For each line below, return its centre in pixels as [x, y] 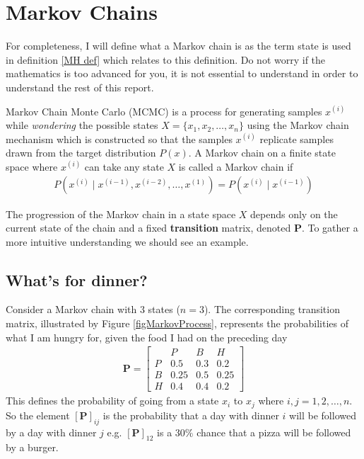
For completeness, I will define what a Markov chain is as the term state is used [178, 46]
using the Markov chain [298, 125]
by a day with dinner [51, 432]
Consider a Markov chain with [71, 309]
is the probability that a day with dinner [191, 415]
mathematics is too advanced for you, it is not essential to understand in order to [182, 73]
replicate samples [297, 138]
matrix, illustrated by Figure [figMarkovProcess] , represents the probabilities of [177, 323]
